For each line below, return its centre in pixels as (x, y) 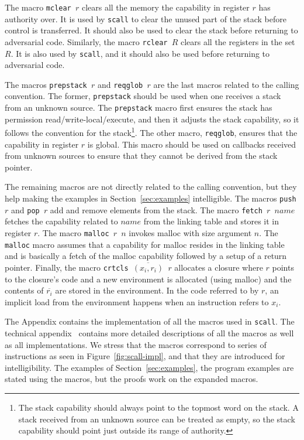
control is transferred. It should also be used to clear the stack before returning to (151, 30)
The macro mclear (38, 7)
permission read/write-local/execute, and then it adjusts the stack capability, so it (152, 119)
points (283, 267)
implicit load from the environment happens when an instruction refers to (137, 301)
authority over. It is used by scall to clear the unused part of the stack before (146, 18)
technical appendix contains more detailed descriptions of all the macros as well (149, 332)
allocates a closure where (219, 267)
